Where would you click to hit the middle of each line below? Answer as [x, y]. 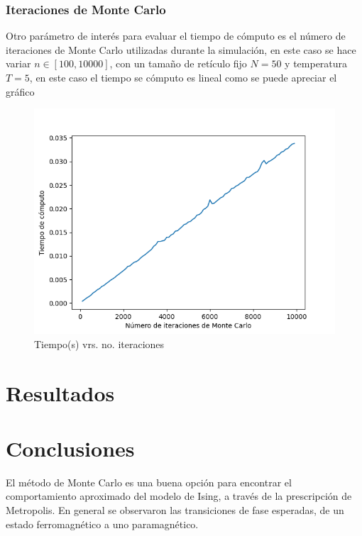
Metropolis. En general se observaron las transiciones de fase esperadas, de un [175, 510]
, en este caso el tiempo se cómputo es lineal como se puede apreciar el [183, 77]
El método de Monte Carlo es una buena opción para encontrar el [149, 482]
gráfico [20, 91]
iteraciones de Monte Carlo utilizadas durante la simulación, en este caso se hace [181, 49]
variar [18, 63]
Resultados [60, 392]
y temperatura [316, 63]
